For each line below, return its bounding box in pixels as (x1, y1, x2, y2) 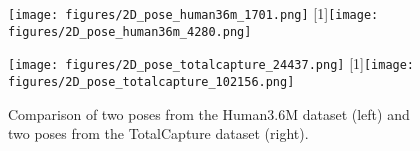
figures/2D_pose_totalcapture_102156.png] (8, 74, 295, 89)
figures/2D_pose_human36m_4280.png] (8, 24, 252, 39)
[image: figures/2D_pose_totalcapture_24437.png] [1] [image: (8, 53, 415, 74)
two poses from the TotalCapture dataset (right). (8, 123, 309, 144)
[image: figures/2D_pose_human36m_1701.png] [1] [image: (8, 3, 379, 23)
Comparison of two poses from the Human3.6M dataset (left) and (8, 103, 410, 124)
